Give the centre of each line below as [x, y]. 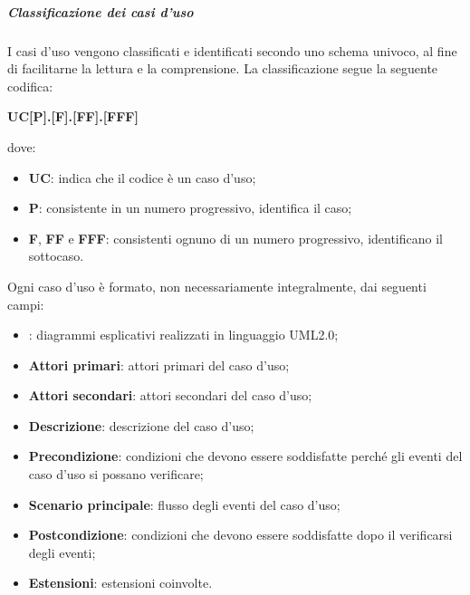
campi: [26, 304]
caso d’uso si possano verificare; [116, 474]
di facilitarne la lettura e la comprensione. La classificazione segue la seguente [223, 68]
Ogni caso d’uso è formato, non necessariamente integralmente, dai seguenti [217, 286]
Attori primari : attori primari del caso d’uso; [159, 365]
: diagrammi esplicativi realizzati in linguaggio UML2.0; [183, 335]
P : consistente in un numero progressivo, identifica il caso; [190, 208]
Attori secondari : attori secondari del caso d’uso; [170, 395]
